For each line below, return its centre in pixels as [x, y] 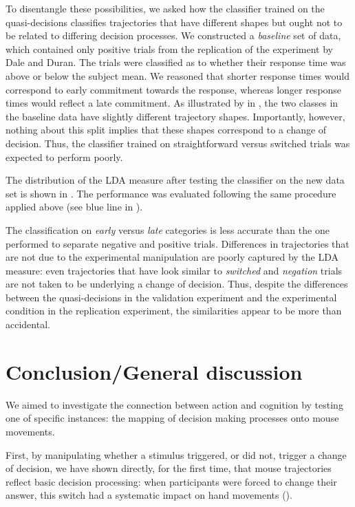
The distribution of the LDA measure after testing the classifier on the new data [175, 180]
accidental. [28, 324]
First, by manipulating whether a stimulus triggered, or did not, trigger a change [176, 454]
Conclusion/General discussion [154, 371]
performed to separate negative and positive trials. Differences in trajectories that [177, 243]
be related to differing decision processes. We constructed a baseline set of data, [173, 35]
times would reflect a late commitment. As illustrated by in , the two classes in [172, 103]
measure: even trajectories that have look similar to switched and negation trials [174, 270]
